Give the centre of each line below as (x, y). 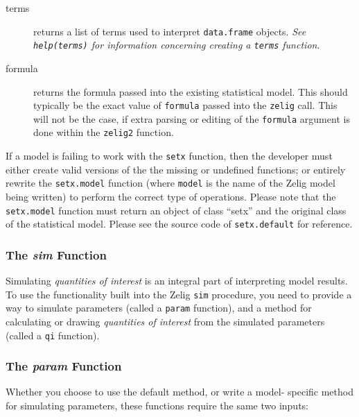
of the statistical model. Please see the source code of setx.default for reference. (179, 224)
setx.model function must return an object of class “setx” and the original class (176, 210)
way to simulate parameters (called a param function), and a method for (159, 308)
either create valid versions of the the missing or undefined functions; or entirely (176, 169)
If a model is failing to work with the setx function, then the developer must (169, 156)
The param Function (64, 366)
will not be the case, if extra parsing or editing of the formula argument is (192, 118)
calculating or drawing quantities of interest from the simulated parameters (165, 321)
